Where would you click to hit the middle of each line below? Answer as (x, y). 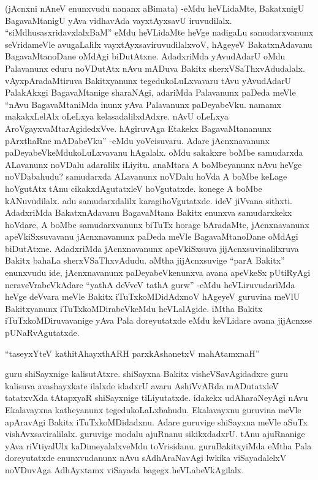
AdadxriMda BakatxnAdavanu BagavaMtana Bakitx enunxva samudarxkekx (149, 212)
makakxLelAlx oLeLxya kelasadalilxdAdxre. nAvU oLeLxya (117, 116)
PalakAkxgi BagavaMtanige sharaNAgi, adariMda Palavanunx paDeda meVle (150, 92)
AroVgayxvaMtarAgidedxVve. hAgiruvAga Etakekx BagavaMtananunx (138, 128)
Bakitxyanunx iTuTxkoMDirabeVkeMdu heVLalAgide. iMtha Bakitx (134, 308)
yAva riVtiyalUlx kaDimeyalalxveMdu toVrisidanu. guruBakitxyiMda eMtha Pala (158, 445)
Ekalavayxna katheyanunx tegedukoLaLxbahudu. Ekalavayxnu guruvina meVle (153, 410)
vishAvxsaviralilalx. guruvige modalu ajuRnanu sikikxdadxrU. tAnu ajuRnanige (155, 434)
